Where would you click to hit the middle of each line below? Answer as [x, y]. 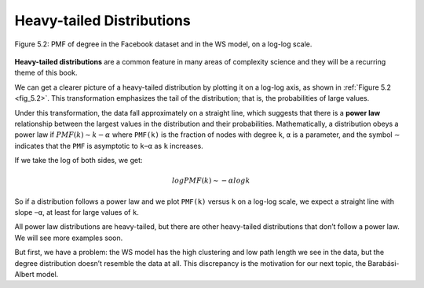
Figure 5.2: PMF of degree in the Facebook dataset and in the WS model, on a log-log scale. [163, 44]
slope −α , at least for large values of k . [77, 212]
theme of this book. [46, 73]
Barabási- [384, 263]
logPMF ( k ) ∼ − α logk [211, 181]
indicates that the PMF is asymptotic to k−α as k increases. [109, 146]
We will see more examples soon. [69, 238]
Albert [24, 274]
